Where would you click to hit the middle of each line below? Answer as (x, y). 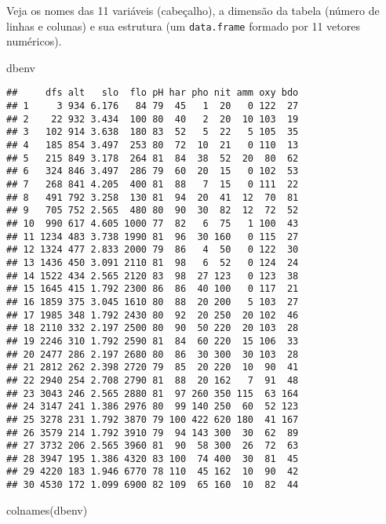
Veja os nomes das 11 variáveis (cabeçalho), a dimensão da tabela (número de (193, 10)
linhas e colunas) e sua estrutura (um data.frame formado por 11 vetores (183, 25)
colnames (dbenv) (47, 509)
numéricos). (34, 41)
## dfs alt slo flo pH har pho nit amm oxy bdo (153, 93)
